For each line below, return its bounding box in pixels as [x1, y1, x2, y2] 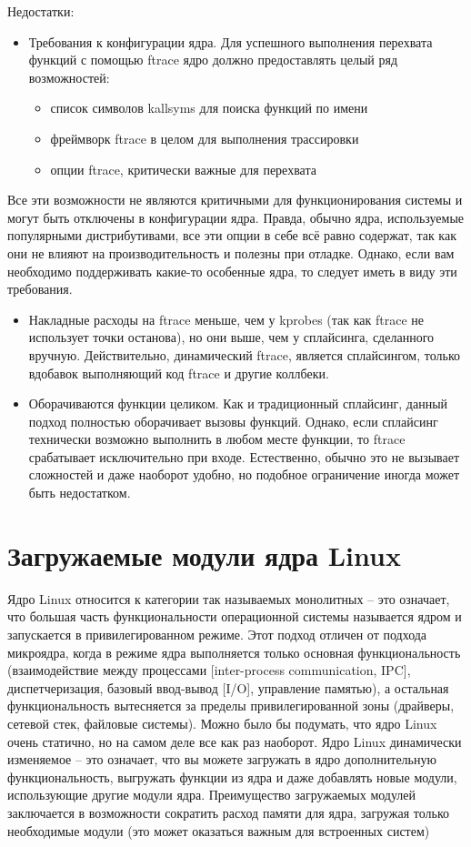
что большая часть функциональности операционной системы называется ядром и [7, 607, 462, 626]
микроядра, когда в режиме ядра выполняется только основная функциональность [7, 642, 461, 661]
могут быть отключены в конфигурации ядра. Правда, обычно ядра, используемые [7, 207, 465, 227]
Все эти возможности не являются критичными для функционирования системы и [7, 190, 463, 209]
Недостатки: [7, 2, 75, 20]
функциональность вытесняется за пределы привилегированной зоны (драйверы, [7, 696, 455, 715]
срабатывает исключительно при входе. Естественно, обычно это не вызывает [28, 447, 460, 466]
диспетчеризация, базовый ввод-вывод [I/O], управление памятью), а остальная [7, 678, 449, 697]
